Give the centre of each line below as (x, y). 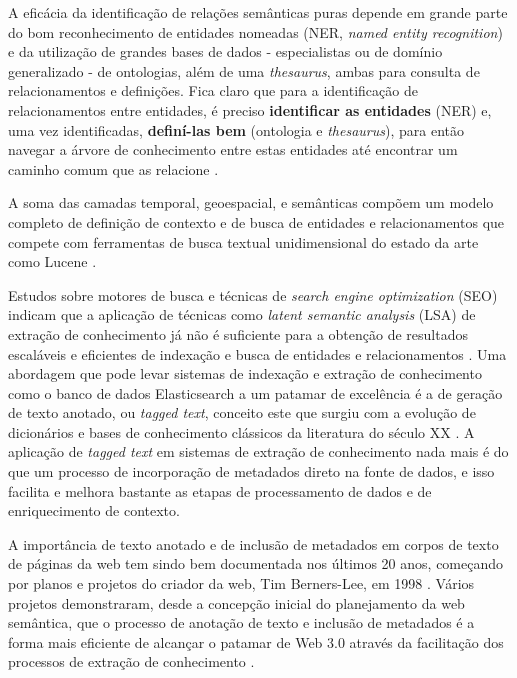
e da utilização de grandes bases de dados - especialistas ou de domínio (225, 51)
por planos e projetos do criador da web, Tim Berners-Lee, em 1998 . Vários (241, 583)
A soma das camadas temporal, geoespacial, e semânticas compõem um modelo (251, 202)
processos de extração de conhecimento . (131, 661)
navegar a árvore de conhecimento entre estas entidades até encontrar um (233, 149)
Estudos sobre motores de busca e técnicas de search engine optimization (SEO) (253, 294)
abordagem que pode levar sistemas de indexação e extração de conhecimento (245, 373)
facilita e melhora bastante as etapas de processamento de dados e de (220, 490)
